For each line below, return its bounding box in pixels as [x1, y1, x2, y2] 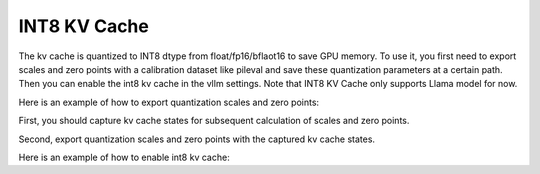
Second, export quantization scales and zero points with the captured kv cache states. [18, 133, 375, 145]
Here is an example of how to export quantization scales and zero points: [18, 96, 320, 108]
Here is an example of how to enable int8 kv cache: [18, 151, 230, 163]
